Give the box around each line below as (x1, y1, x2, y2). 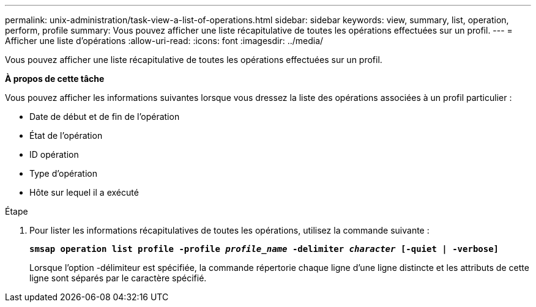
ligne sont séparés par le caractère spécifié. (29, 273, 207, 283)
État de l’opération (29, 130, 103, 141)
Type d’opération (29, 168, 97, 179)
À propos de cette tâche (5, 73, 105, 84)
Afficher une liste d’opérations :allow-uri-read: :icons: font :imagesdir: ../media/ (5, 35, 324, 46)
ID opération (29, 149, 79, 160)
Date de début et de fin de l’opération (29, 111, 180, 122)
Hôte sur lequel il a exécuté (29, 187, 139, 198)
